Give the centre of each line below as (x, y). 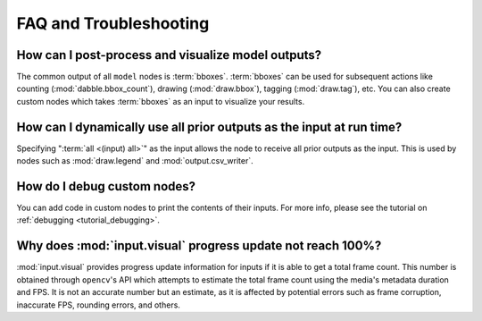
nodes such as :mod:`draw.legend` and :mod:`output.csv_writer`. (135, 161)
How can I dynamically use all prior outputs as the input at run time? (209, 127)
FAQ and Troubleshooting (113, 23)
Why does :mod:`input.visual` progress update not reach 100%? (199, 246)
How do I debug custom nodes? (106, 186)
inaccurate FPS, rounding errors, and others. (98, 305)
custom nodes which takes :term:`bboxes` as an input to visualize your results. (161, 101)
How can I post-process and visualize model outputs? (169, 55)
